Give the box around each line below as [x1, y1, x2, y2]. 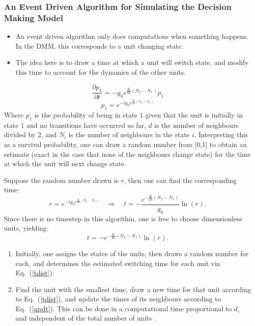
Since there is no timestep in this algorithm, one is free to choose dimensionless [4, 213, 242, 223]
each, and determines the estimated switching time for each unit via [15, 258, 220, 268]
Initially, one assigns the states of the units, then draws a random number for [15, 248, 249, 258]
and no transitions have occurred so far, [26, 119, 146, 130]
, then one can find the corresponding [124, 175, 237, 185]
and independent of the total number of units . [15, 313, 156, 323]
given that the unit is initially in [145, 110, 243, 120]
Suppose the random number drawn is [4, 175, 119, 185]
